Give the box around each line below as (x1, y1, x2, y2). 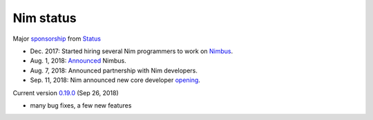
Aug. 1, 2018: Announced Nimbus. (30, 57, 127, 65)
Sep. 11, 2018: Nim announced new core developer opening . (30, 76, 200, 84)
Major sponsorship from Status (12, 34, 102, 43)
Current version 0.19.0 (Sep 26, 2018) (12, 88, 119, 97)
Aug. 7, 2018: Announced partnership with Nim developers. (30, 66, 198, 74)
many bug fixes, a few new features (30, 101, 132, 110)
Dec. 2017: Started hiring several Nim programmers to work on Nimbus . (30, 47, 233, 55)
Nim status (12, 10, 77, 26)
